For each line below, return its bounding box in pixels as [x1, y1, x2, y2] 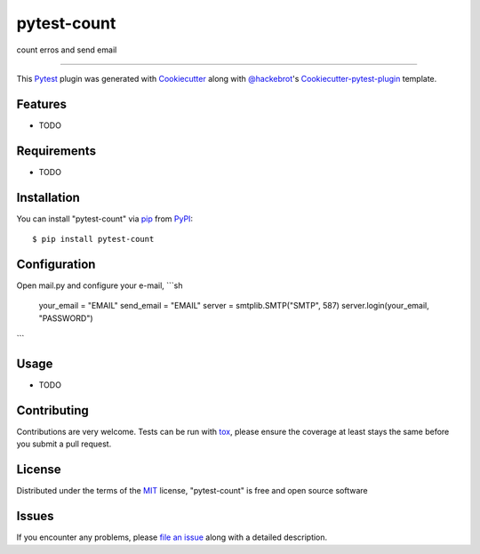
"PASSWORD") [38, 312, 93, 324]
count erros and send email [16, 44, 117, 55]
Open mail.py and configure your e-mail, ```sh [16, 280, 183, 291]
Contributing [16, 403, 89, 418]
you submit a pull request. [16, 438, 112, 449]
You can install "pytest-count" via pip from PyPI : [16, 213, 194, 224]
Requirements [16, 143, 97, 158]
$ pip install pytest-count [32, 234, 155, 245]
